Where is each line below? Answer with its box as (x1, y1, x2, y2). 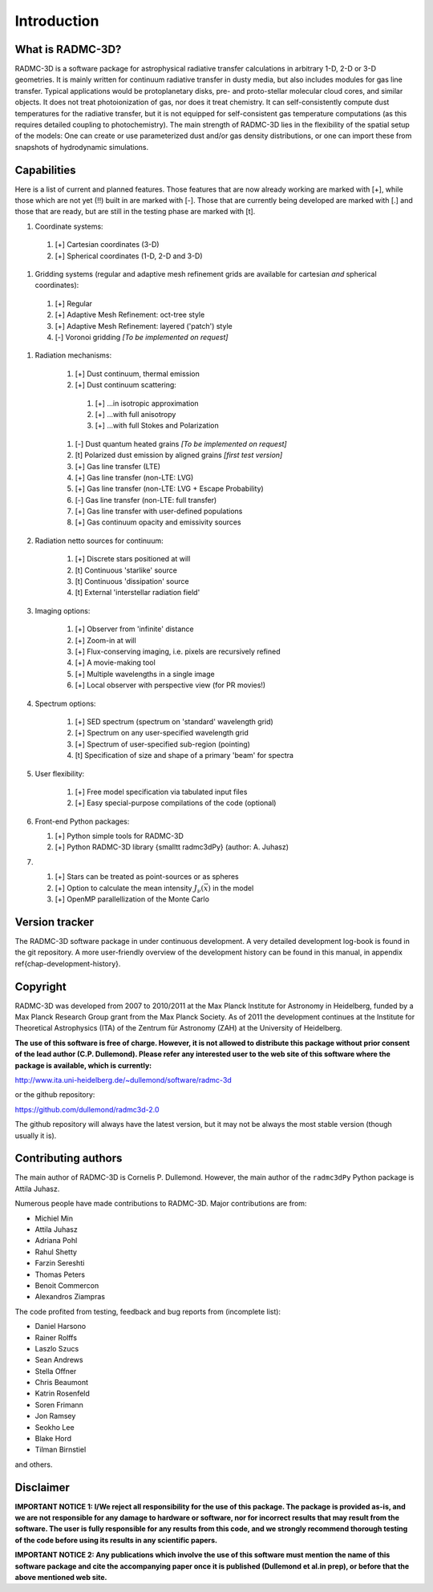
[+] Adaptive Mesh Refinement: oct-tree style (55, 310, 205, 320)
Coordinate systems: (34, 221, 103, 231)
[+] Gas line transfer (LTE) (75, 461, 160, 471)
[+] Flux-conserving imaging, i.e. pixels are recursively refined (75, 646, 281, 656)
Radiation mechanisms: (34, 350, 112, 360)
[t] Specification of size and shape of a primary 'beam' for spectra (75, 751, 294, 760)
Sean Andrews (34, 1355, 83, 1365)
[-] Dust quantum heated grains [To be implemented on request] (75, 439, 288, 448)
